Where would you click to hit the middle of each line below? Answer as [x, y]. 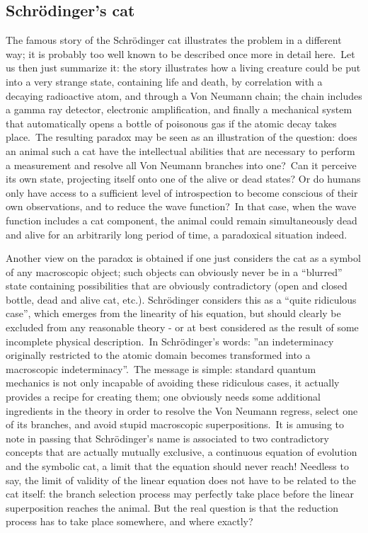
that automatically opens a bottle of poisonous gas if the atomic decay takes [171, 123]
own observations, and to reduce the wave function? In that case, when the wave [181, 206]
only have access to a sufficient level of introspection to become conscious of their [182, 192]
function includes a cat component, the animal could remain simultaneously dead [182, 220]
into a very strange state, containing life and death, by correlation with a [164, 81]
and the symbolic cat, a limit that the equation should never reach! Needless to [177, 466]
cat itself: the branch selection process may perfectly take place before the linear [180, 494]
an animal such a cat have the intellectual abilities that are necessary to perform [180, 150]
